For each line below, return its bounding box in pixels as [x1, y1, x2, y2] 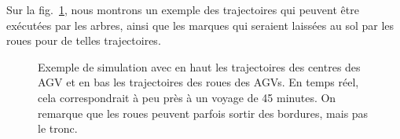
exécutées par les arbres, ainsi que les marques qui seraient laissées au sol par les [6, 16, 394, 33]
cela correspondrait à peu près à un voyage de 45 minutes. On [38, 89, 336, 105]
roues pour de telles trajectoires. [6, 32, 161, 49]
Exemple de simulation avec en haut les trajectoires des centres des [38, 58, 361, 75]
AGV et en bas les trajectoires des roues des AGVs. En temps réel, [38, 74, 359, 90]
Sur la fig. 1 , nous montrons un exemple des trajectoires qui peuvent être [6, 2, 359, 17]
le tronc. [38, 120, 78, 137]
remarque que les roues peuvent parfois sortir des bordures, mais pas [38, 104, 369, 121]
